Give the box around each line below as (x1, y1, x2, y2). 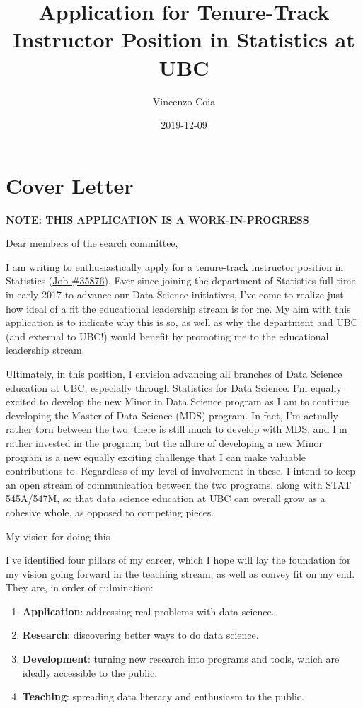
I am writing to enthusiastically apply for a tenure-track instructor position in (6, 259, 344, 274)
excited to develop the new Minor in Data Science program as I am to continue (6, 394, 349, 409)
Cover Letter (6, 170, 134, 199)
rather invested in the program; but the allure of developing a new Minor (6, 435, 323, 450)
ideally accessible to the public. (22, 665, 158, 680)
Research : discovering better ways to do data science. (22, 627, 259, 642)
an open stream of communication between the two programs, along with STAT (6, 477, 352, 492)
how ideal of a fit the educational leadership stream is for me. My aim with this (6, 301, 351, 315)
